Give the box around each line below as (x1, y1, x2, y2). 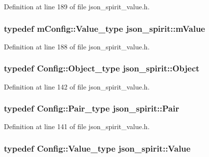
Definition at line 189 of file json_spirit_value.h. (4, 1, 150, 11)
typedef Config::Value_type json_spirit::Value (4, 142, 191, 154)
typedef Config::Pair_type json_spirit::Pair (4, 102, 179, 114)
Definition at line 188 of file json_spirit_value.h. (4, 41, 150, 51)
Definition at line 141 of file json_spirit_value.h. (4, 121, 150, 132)
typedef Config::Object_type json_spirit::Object (4, 62, 200, 74)
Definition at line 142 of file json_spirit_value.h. (4, 81, 150, 91)
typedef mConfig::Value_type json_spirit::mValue (4, 22, 205, 34)
